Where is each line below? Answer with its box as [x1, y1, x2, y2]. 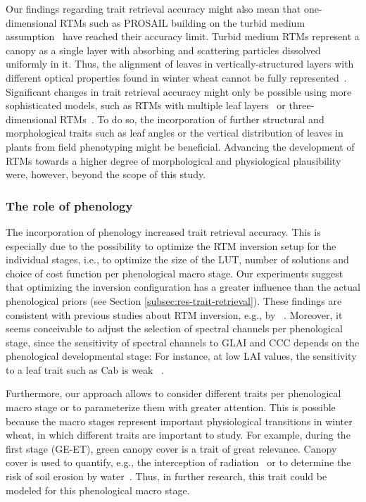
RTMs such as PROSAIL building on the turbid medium [60, 15, 305, 30]
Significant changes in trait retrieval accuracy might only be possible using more [6, 84, 352, 99]
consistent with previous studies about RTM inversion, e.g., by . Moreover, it [6, 307, 343, 322]
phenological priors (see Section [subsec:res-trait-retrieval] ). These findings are [6, 293, 342, 308]
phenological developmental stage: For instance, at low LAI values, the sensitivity [6, 349, 357, 363]
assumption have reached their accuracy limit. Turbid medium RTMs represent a [6, 29, 360, 44]
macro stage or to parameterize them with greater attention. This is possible [6, 400, 336, 415]
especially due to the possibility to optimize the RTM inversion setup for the [6, 238, 336, 253]
